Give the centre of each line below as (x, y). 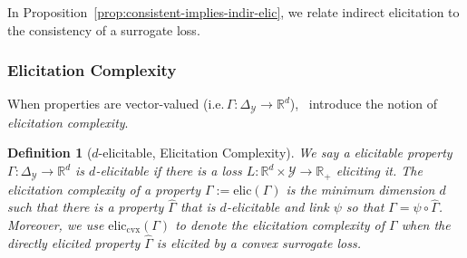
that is (198, 207)
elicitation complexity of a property (104, 189)
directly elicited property (74, 242)
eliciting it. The (379, 171)
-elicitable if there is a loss (169, 171)
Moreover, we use (56, 224)
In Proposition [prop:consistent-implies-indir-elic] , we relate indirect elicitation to (233, 12)
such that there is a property (86, 207)
